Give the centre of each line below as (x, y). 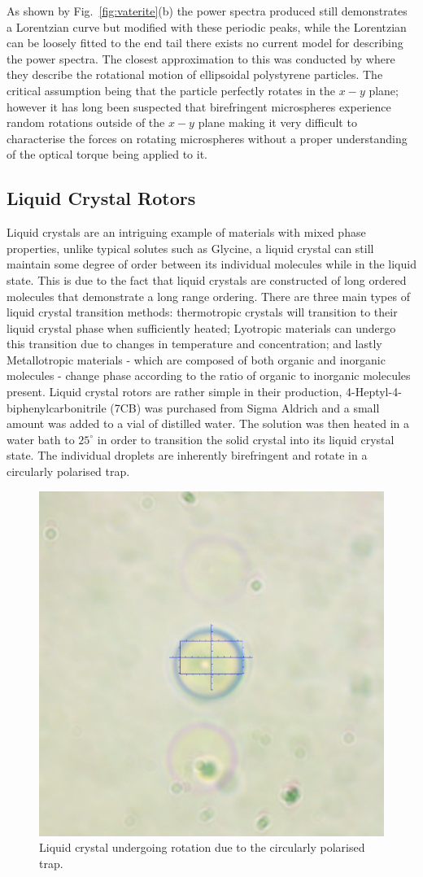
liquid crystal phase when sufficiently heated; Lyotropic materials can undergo (201, 327)
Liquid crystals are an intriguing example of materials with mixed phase (186, 232)
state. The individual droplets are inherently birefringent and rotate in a (187, 455)
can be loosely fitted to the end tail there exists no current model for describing (205, 43)
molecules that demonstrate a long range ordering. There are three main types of (208, 296)
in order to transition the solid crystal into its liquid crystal (246, 439)
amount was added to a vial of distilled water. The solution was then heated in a (208, 423)
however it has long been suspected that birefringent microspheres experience (199, 106)
